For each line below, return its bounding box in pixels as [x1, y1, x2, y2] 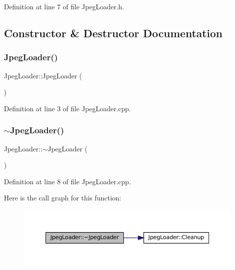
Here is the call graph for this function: [4, 193, 121, 203]
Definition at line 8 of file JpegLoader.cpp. [4, 176, 131, 186]
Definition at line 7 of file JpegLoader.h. [4, 1, 124, 11]
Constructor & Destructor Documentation [4, 25, 223, 40]
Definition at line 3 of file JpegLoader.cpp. [4, 103, 131, 113]
